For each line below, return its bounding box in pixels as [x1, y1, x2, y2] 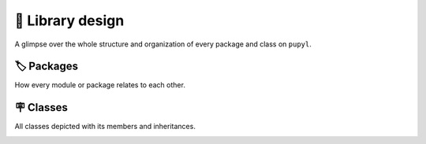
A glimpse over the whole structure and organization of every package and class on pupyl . [14, 39, 312, 49]
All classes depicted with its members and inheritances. [14, 122, 196, 131]
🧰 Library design [14, 12, 125, 29]
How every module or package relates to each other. [14, 80, 185, 90]
